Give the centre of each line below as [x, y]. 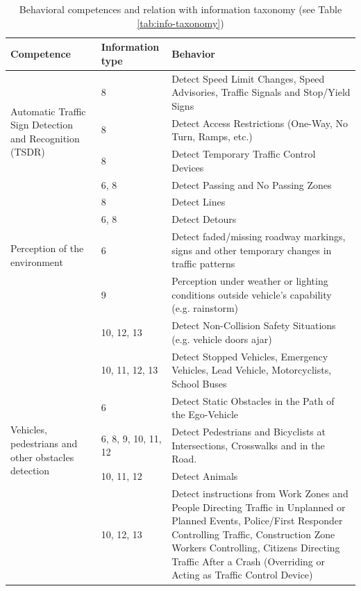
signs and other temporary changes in [252, 250]
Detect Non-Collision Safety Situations [254, 325]
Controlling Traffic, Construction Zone [253, 534]
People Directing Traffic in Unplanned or [259, 507]
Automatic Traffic [48, 111]
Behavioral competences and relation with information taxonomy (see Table [180, 9]
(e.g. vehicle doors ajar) [222, 339]
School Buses [199, 383]
